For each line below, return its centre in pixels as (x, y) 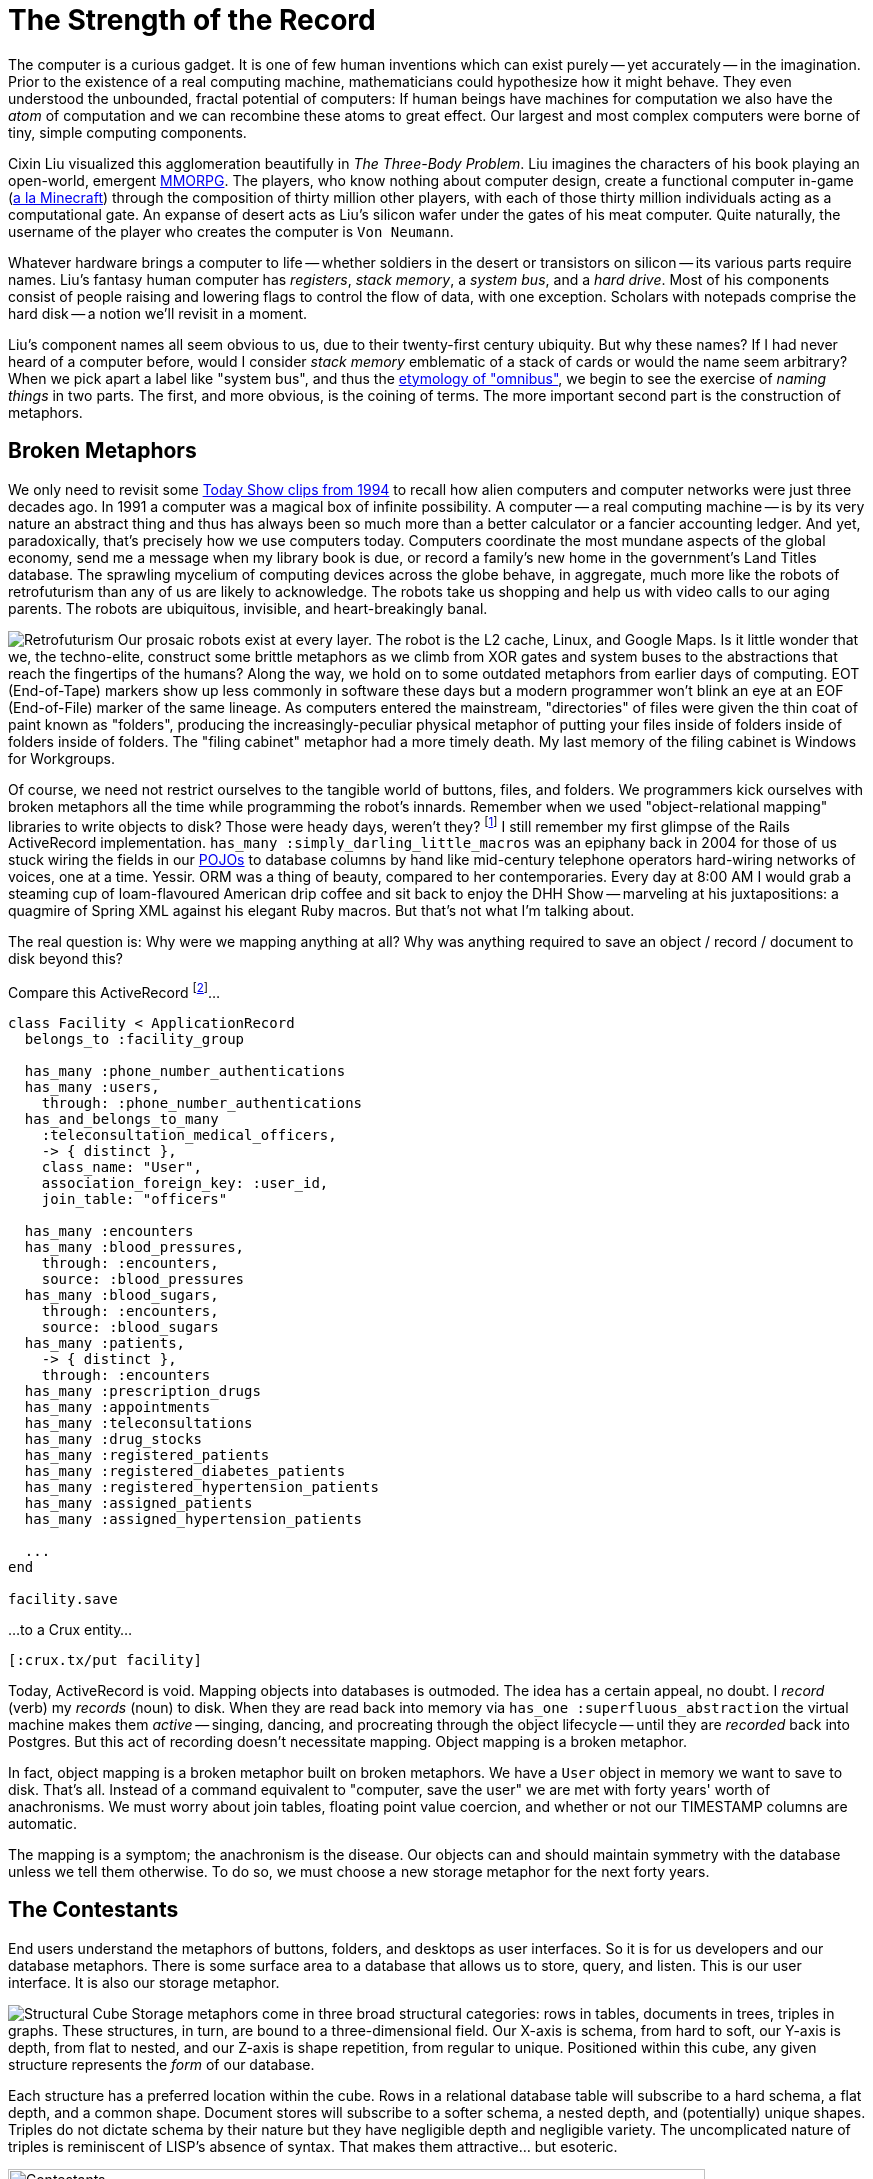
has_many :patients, (105, 1342)
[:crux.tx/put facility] (105, 1659)
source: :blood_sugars (130, 1326)
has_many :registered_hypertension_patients (201, 1486)
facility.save (63, 1598)
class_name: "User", (121, 1166)
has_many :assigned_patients (138, 1502)
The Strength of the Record (192, 20)
